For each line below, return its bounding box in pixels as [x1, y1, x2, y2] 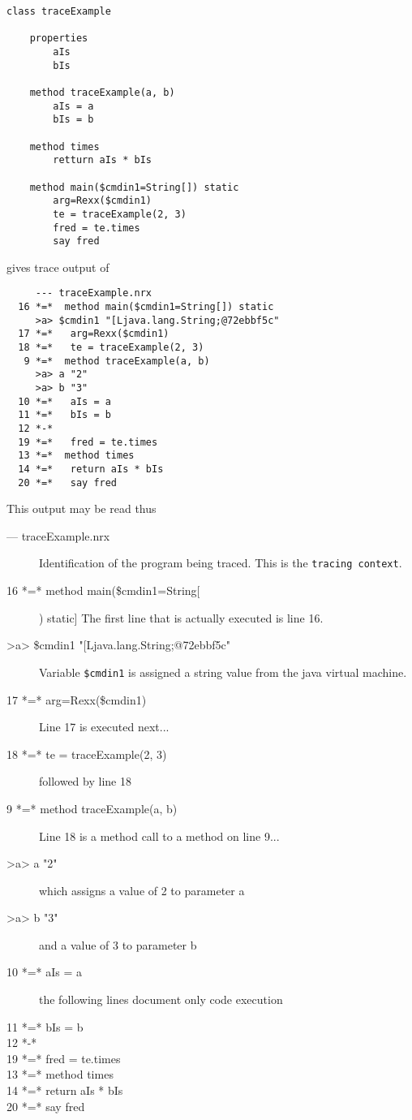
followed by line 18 [39, 773, 131, 790]
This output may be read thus [6, 500, 157, 517]
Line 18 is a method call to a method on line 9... [39, 827, 280, 844]
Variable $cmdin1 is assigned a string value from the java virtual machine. [39, 663, 407, 680]
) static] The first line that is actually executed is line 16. [39, 609, 324, 626]
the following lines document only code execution [39, 991, 283, 1008]
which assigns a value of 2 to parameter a [39, 881, 245, 898]
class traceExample [6, 6, 111, 17]
